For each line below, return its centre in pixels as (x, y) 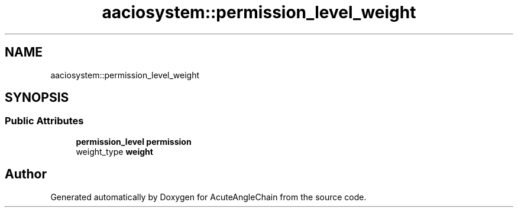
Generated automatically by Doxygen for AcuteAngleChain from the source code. (208, 197)
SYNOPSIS (37, 98)
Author (26, 174)
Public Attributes (44, 121)
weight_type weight (114, 151)
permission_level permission (134, 141)
